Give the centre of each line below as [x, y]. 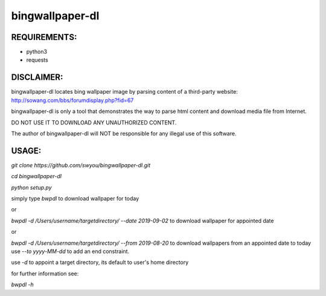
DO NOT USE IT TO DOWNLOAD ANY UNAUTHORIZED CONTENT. [94, 122]
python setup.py [31, 187]
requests [37, 60]
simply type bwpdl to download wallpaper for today [75, 198]
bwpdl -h [23, 285]
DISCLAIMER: [37, 78]
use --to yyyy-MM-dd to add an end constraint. [70, 251]
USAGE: [26, 151]
